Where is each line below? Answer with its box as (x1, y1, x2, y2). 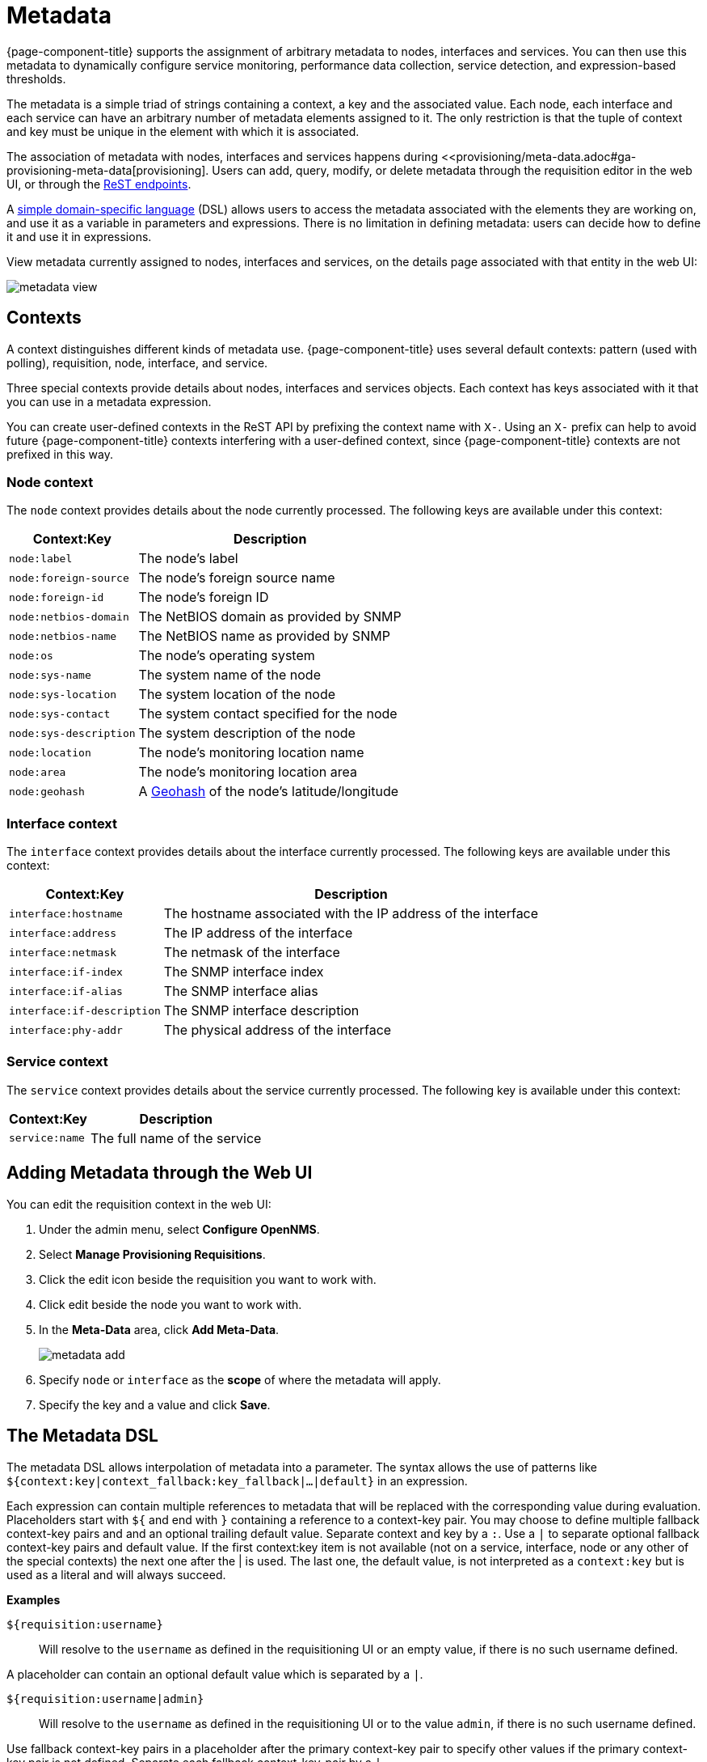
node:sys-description (9, 726, 136, 739)
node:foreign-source (9, 571, 129, 584)
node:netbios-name (9, 629, 117, 642)
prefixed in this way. (6, 447, 113, 461)
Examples (6, 1592, 61, 1607)
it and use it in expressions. (6, 229, 152, 244)
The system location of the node (138, 686, 336, 703)
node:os (9, 649, 53, 662)
